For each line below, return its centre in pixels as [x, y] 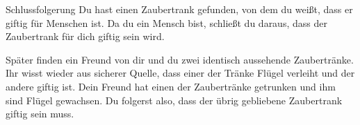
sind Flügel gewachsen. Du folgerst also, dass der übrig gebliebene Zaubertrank [174, 100]
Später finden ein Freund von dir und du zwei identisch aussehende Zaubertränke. [180, 59]
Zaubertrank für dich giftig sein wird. [85, 36]
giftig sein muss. [40, 114]
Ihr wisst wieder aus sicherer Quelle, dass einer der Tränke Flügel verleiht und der [180, 73]
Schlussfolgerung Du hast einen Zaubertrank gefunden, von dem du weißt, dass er [179, 9]
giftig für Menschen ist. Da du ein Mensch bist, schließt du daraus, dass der [166, 22]
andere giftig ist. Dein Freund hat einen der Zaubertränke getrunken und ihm [171, 86]
